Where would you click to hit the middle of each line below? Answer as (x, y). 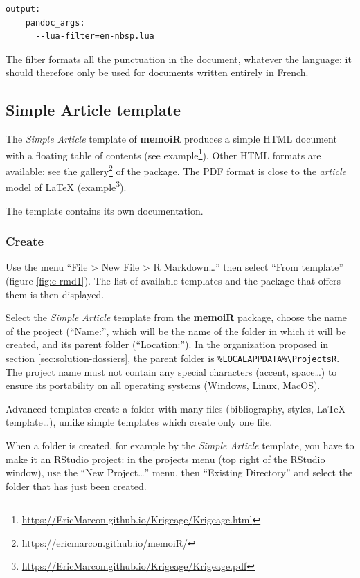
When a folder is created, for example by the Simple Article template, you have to (180, 445)
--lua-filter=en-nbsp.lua (94, 36)
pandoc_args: (55, 22)
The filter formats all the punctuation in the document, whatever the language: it (179, 58)
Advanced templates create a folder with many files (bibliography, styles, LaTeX (175, 408)
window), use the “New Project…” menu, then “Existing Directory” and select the (179, 472)
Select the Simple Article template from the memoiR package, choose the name (176, 317)
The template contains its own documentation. (105, 210)
